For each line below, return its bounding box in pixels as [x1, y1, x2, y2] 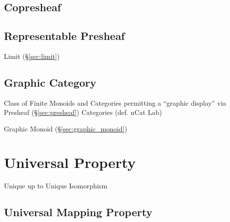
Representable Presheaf [4, 28, 125, 43]
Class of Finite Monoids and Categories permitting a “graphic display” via [4, 97, 227, 108]
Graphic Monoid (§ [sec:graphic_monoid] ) [4, 123, 127, 133]
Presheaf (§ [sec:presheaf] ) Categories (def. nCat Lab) [4, 107, 162, 117]
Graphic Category [4, 74, 96, 90]
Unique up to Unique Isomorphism [4, 180, 108, 190]
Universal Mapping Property [4, 204, 153, 219]
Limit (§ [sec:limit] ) [4, 51, 60, 61]
